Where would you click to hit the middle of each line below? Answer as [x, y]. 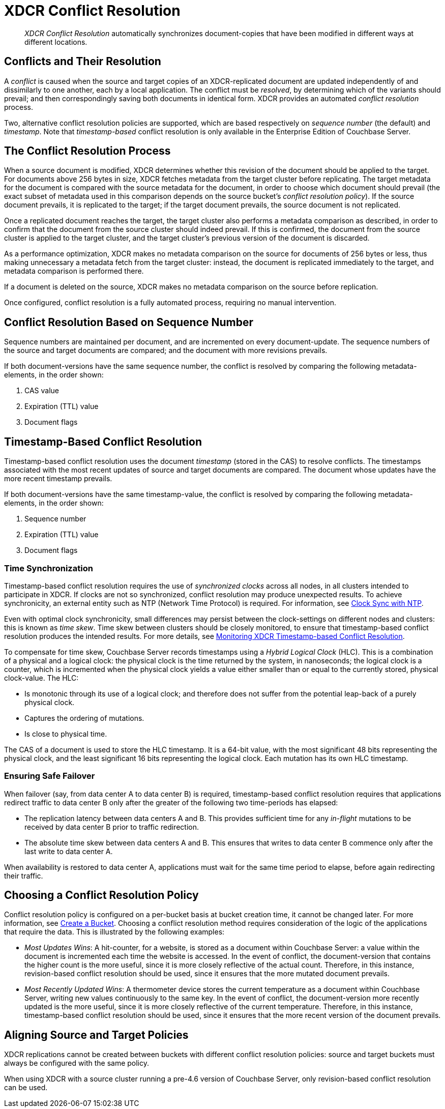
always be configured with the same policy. [77, 1063]
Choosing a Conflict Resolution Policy [101, 895]
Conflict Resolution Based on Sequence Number [129, 322]
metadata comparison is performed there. [74, 271]
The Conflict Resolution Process [87, 151]
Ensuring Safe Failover [50, 776]
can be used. [26, 1088]
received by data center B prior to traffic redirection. [112, 827]
